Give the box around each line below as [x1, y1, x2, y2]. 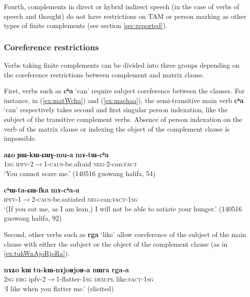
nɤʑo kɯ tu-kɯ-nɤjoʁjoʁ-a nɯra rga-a [4, 264, 129, 274]
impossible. [4, 133, 37, 143]
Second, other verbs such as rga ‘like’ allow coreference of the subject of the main [4, 229, 246, 239]
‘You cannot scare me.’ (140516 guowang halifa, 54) [4, 168, 156, 178]
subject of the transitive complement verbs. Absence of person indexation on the [4, 114, 242, 124]
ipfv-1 [4, 194, 22, 204]
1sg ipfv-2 [4, 159, 34, 169]
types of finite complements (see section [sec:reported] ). [4, 20, 167, 30]
